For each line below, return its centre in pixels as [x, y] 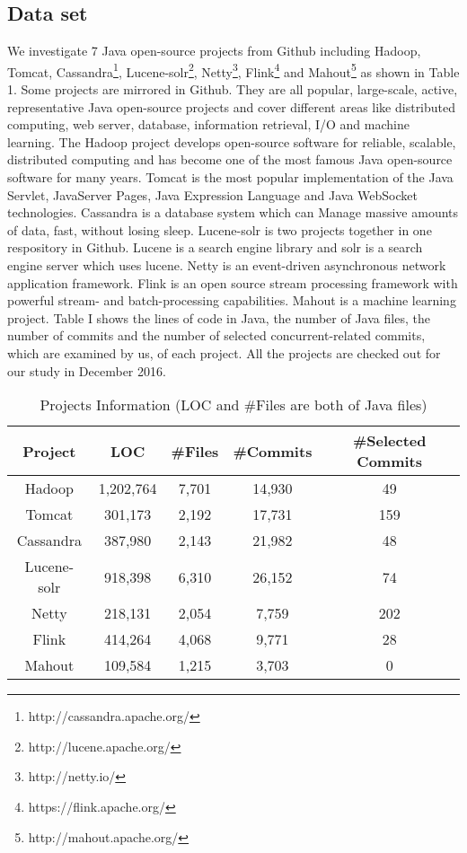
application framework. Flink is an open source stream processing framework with [233, 282]
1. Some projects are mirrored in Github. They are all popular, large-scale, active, [233, 89]
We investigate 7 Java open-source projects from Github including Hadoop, [214, 51]
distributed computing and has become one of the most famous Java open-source [230, 159]
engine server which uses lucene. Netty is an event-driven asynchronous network [227, 264]
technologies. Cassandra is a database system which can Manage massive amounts [233, 212]
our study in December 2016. [87, 370]
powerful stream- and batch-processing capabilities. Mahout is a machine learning [232, 300]
